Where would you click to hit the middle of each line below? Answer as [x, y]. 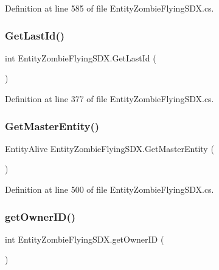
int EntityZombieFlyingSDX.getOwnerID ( [85, 239]
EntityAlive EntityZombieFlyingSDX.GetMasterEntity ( [109, 148]
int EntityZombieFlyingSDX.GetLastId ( [81, 57]
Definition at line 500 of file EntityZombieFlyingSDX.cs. [109, 189]
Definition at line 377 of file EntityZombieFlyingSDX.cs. [109, 99]
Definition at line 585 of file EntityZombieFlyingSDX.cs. [109, 8]
